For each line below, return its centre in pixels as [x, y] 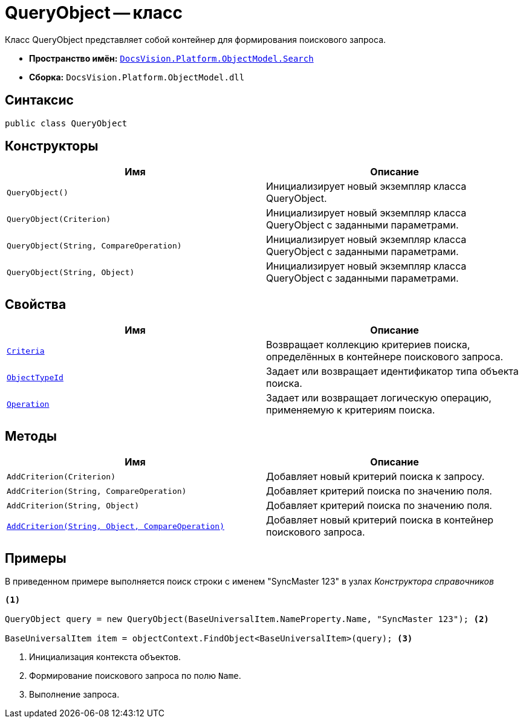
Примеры [36, 558]
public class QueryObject [66, 123]
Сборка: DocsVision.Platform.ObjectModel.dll [137, 77]
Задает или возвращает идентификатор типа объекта [392, 371]
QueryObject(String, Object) [71, 272]
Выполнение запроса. [74, 694]
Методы [31, 436]
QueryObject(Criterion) [59, 219]
